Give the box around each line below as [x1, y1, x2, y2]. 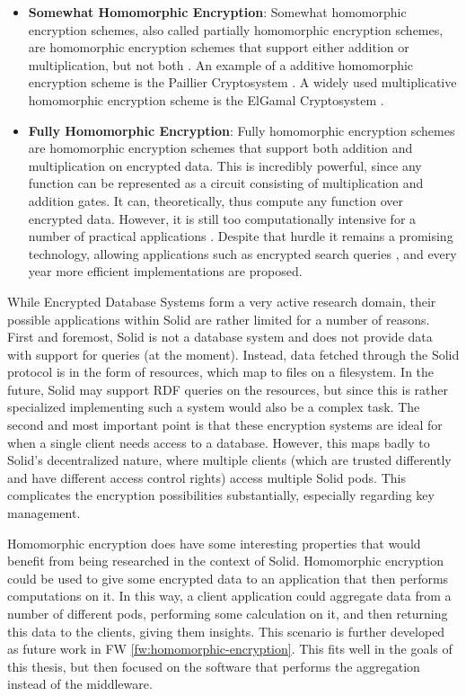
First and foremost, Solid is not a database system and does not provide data [7, 327, 433, 346]
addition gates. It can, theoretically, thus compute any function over [28, 191, 403, 210]
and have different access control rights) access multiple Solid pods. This [7, 468, 406, 486]
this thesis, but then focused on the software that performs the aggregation [7, 656, 420, 675]
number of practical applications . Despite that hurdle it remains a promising [28, 227, 453, 245]
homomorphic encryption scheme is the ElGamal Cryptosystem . [28, 90, 384, 109]
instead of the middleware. [7, 674, 153, 693]
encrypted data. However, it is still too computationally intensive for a [28, 209, 417, 228]
